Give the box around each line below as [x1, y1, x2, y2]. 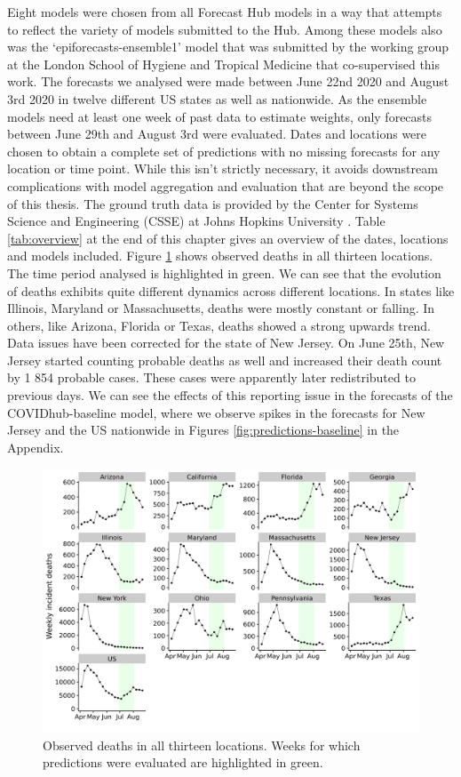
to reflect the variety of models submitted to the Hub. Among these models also [7, 20, 442, 38]
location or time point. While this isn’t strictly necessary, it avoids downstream [7, 159, 438, 178]
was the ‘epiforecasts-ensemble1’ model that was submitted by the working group [7, 37, 449, 56]
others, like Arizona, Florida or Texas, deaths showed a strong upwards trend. [7, 316, 431, 334]
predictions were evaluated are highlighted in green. [43, 753, 323, 772]
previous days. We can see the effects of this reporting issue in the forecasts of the [7, 386, 453, 405]
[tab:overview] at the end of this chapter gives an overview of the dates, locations [7, 228, 449, 247]
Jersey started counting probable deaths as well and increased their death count [7, 350, 442, 369]
